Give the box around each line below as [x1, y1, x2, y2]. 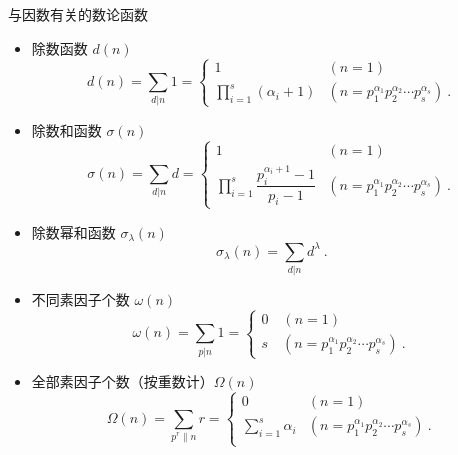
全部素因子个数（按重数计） [31, 371, 214, 392]
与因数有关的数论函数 [8, 4, 148, 24]
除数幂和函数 [31, 221, 116, 242]
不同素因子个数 [31, 289, 130, 310]
